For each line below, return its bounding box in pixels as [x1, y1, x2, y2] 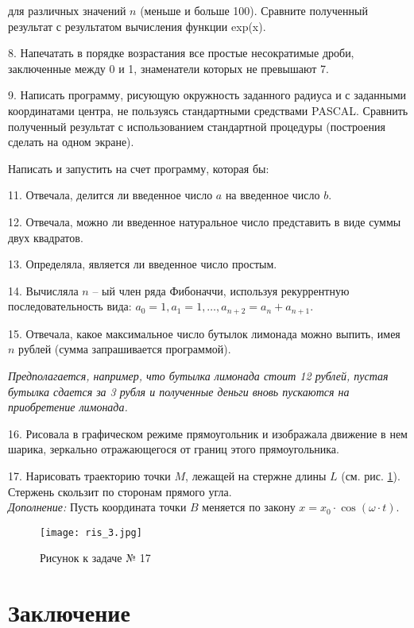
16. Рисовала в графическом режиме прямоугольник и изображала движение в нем [8, 425, 408, 441]
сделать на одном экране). [8, 133, 134, 150]
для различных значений [8, 2, 126, 18]
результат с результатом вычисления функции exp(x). [8, 17, 266, 34]
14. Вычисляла [8, 282, 79, 299]
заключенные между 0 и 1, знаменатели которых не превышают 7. [8, 60, 329, 76]
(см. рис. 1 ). [341, 467, 400, 484]
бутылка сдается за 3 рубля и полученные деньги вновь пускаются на [8, 383, 350, 399]
